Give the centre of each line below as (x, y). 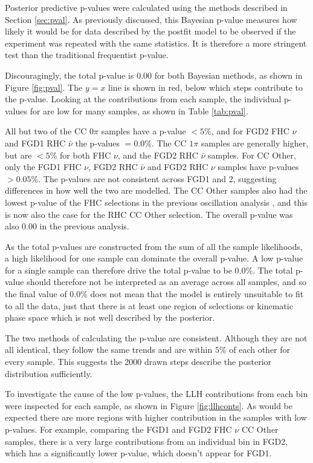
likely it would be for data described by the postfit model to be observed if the (150, 31)
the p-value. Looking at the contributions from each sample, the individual (143, 99)
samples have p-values (258, 167)
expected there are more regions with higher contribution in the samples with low (156, 417)
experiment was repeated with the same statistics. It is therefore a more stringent (156, 43)
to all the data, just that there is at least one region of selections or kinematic (149, 305)
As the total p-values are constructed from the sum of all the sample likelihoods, (154, 246)
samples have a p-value (144, 131)
